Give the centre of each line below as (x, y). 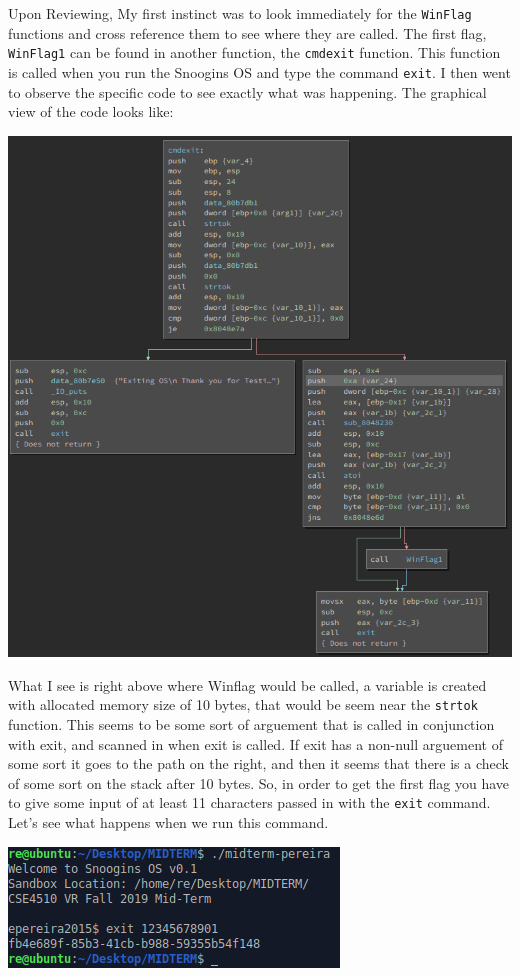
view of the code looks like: (91, 111)
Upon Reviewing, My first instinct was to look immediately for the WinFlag (240, 13)
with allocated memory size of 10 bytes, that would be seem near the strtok (243, 704)
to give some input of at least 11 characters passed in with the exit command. (249, 802)
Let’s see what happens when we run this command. (168, 821)
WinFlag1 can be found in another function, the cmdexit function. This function (254, 52)
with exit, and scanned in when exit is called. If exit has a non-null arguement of (255, 743)
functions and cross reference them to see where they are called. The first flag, (247, 32)
